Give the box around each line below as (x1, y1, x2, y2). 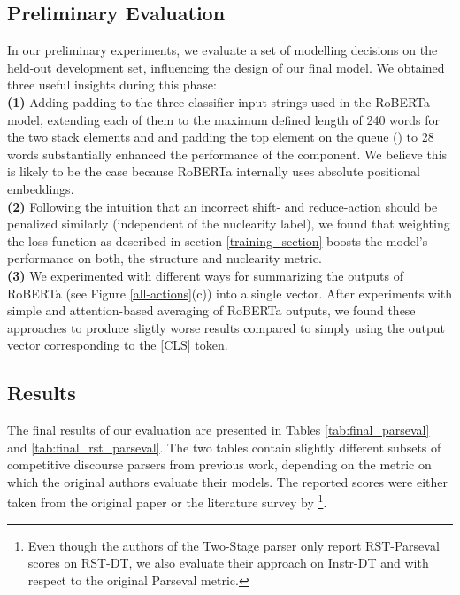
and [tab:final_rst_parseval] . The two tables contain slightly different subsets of (7, 437, 441, 456)
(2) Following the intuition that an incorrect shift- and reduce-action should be (7, 197, 438, 215)
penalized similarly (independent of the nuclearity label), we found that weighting (7, 214, 450, 233)
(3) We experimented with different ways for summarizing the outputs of (7, 266, 403, 284)
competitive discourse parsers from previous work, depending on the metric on (7, 455, 432, 474)
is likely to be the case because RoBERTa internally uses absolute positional (7, 162, 420, 181)
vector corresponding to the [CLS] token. (7, 336, 228, 354)
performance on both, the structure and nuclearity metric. (7, 249, 322, 267)
